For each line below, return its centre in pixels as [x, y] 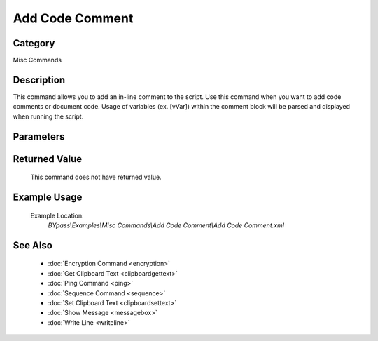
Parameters [39, 136]
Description [39, 80]
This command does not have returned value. [96, 177]
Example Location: [57, 215]
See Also [33, 245]
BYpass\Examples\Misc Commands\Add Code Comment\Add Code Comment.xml [166, 225]
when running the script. [48, 116]
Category [34, 43]
